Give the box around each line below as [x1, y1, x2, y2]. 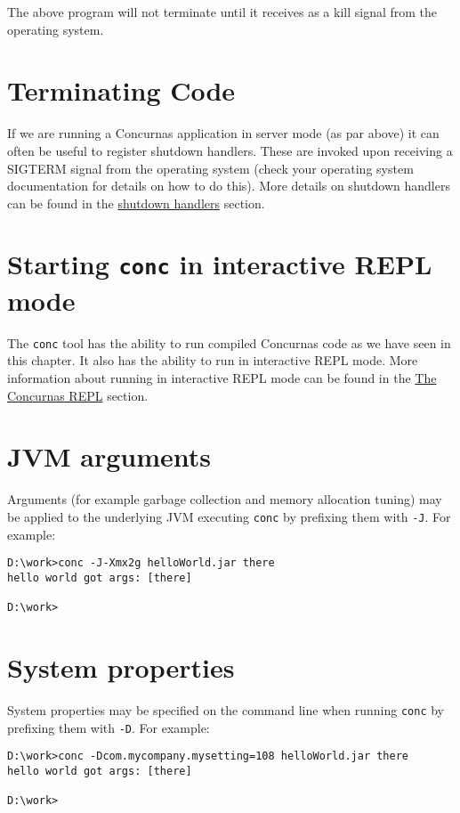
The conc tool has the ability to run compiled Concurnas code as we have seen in [7, 333, 451, 352]
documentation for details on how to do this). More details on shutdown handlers [7, 176, 450, 195]
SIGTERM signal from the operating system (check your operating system [7, 159, 414, 177]
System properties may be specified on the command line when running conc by [7, 700, 444, 719]
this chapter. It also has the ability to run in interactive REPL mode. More [7, 351, 418, 370]
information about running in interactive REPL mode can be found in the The [7, 368, 437, 386]
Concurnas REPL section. [7, 386, 149, 404]
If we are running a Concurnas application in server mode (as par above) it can [7, 124, 440, 142]
